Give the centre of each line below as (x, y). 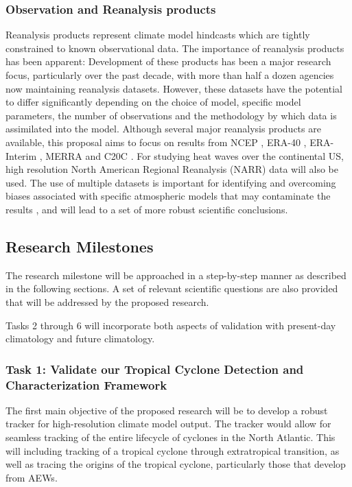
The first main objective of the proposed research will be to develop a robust (167, 410)
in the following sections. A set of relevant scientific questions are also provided (172, 288)
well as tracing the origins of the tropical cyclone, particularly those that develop (176, 464)
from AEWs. (32, 477)
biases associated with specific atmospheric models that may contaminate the (168, 196)
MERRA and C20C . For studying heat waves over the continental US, (195, 155)
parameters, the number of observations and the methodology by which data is (171, 115)
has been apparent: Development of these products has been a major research (168, 61)
